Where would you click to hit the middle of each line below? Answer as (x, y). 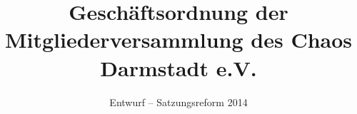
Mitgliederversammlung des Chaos (178, 40)
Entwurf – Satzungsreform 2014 (178, 102)
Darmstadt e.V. (178, 67)
